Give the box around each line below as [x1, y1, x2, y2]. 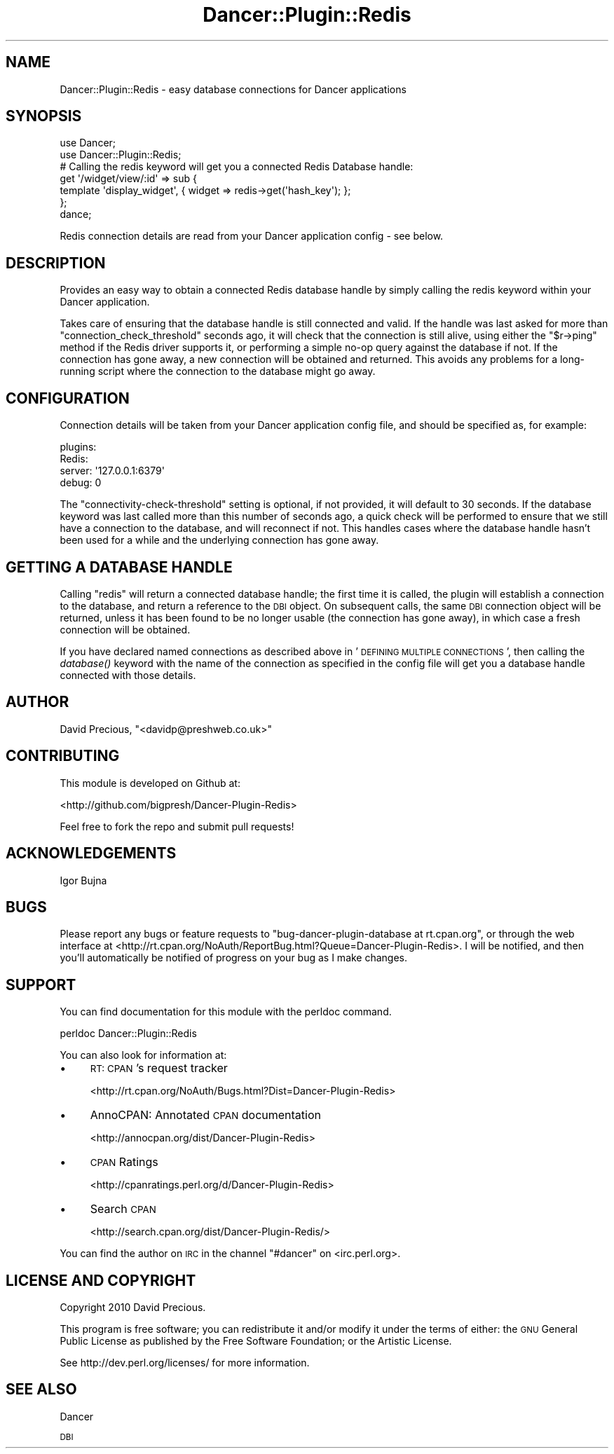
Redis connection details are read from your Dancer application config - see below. [60, 230, 444, 242]
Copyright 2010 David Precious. [60, 1301, 206, 1314]
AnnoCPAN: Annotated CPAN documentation [90, 1108, 321, 1123]
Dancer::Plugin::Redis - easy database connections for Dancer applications [60, 83, 407, 95]
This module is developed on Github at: [60, 776, 240, 789]
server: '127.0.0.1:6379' [60, 465, 165, 477]
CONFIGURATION [6, 389, 130, 407]
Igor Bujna [60, 874, 107, 886]
